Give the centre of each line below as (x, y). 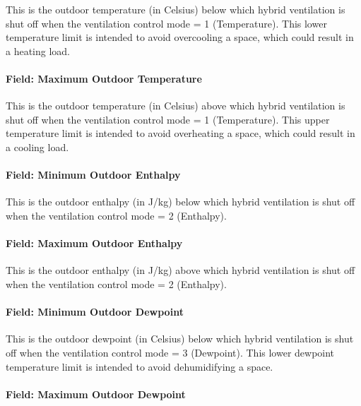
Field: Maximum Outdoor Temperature (104, 78)
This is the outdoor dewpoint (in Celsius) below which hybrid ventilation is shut (180, 339)
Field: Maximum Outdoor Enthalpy (94, 243)
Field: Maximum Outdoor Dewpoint (96, 394)
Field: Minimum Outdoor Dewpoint (95, 312)
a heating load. (38, 50)
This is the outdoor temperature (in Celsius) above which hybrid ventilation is (176, 106)
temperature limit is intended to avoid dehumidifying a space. (140, 366)
